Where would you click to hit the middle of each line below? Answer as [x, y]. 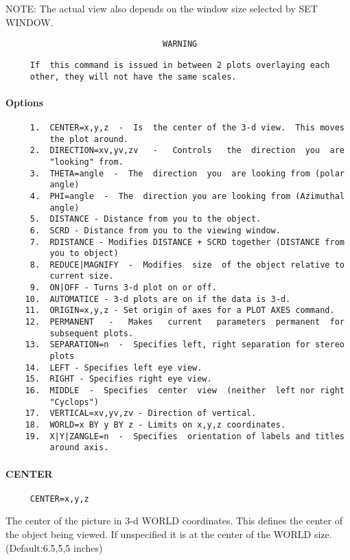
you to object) [84, 254]
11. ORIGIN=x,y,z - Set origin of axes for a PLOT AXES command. [180, 311]
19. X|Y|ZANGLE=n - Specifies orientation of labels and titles [185, 436]
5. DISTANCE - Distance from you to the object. [145, 219]
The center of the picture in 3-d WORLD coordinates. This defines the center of [174, 521]
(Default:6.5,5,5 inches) [54, 547]
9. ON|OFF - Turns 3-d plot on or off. [123, 288]
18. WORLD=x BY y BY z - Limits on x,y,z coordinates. [155, 425]
